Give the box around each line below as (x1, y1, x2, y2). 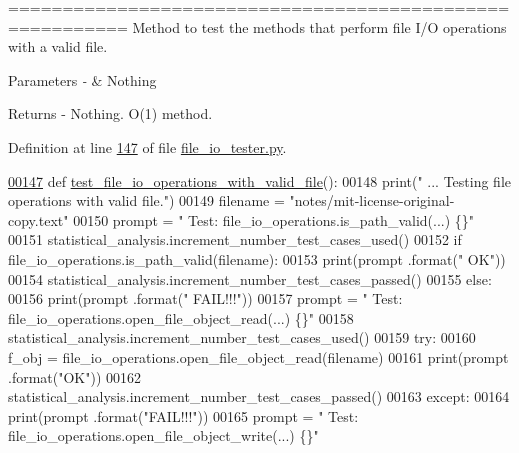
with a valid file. (8, 36, 108, 57)
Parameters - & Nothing (8, 69, 157, 90)
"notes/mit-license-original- (289, 190, 455, 211)
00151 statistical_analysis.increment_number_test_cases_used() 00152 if (8, 229, 462, 250)
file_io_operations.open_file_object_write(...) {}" (8, 425, 319, 446)
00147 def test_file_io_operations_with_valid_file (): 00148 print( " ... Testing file (8, 170, 512, 191)
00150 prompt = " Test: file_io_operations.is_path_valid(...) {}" (73, 209, 475, 230)
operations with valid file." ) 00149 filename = (8, 190, 285, 211)
